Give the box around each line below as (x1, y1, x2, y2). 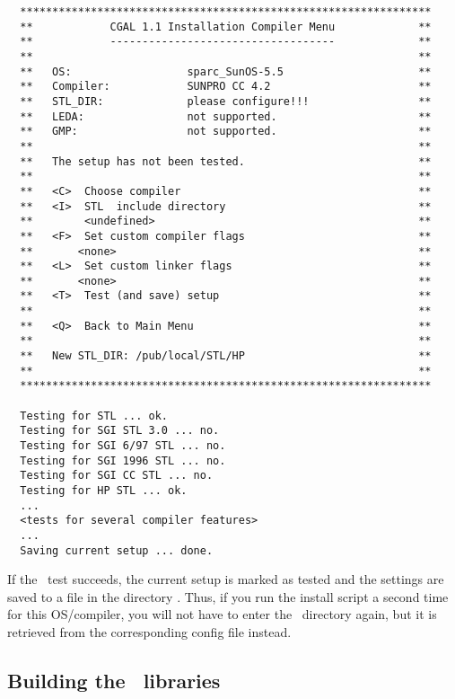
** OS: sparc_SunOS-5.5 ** (20, 65, 432, 78)
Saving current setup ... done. (20, 544, 214, 557)
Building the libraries (7, 667, 221, 695)
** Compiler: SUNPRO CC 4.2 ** (20, 80, 432, 93)
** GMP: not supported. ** (20, 125, 432, 138)
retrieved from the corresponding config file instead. (7, 623, 292, 641)
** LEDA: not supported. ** (20, 110, 432, 123)
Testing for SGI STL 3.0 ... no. (20, 424, 220, 438)
